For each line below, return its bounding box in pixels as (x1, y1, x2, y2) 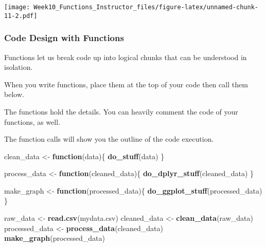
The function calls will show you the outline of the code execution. (4, 134, 214, 144)
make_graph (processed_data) (4, 233, 105, 243)
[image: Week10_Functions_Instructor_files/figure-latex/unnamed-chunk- (4, 4, 258, 11)
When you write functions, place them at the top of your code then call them (4, 79, 248, 89)
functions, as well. (4, 116, 61, 127)
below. (4, 89, 24, 100)
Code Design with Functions (4, 31, 124, 44)
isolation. (4, 62, 33, 72)
